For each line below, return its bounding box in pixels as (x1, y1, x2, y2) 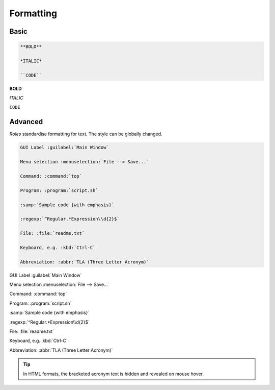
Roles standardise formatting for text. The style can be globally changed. (9, 131, 162, 137)
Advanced (9, 117, 43, 126)
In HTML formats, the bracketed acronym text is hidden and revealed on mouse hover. (23, 371, 204, 377)
